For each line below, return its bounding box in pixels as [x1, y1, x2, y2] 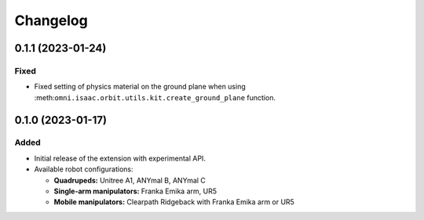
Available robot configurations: [34, 164, 133, 174]
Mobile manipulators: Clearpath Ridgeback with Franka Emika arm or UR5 [53, 197, 294, 207]
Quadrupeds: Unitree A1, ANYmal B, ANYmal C [53, 175, 206, 185]
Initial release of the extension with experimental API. [34, 153, 206, 163]
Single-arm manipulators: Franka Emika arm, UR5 [53, 186, 217, 196]
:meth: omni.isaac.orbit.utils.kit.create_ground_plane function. [34, 92, 276, 102]
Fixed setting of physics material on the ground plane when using [34, 82, 247, 92]
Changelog [14, 12, 88, 29]
